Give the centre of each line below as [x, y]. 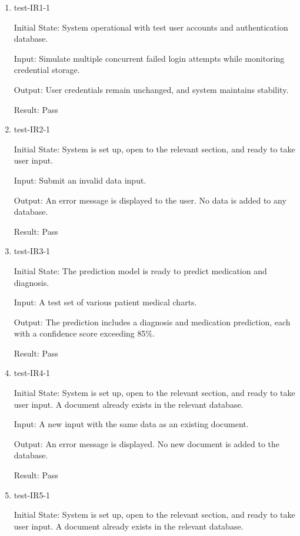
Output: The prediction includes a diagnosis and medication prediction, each [152, 322]
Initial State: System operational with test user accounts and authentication [151, 27]
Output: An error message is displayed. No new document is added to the [147, 443]
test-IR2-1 [32, 129]
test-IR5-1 [32, 495]
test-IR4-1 [32, 373]
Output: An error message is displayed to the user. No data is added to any [150, 200]
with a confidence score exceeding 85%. [84, 333]
